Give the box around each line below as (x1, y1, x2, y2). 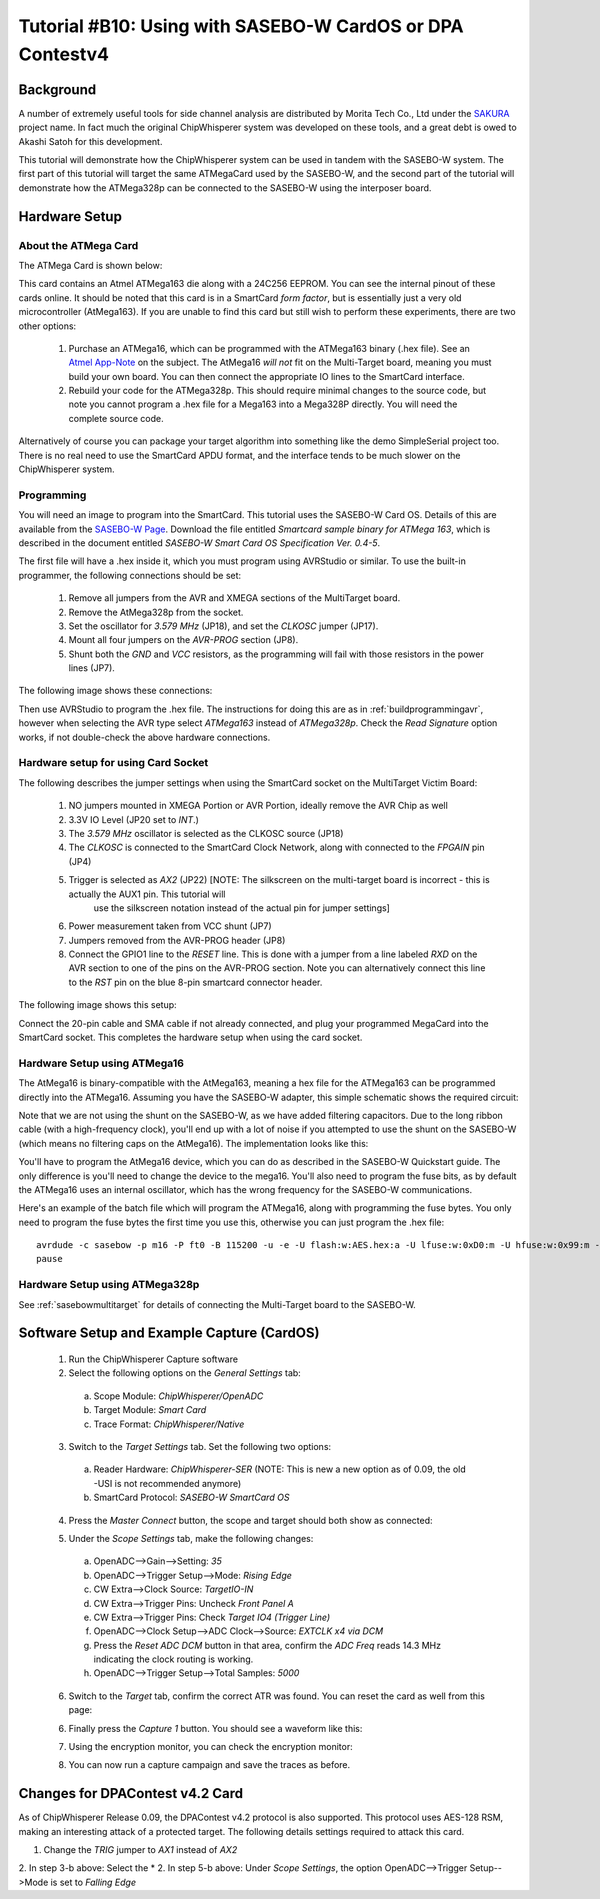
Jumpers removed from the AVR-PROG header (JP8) (68, 934, 286, 946)
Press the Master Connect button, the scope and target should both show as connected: (68, 1514, 434, 1526)
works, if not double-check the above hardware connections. (18, 731, 271, 743)
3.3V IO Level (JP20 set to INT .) (68, 813, 200, 825)
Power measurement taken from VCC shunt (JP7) (68, 920, 272, 932)
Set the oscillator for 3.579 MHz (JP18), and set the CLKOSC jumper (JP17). (68, 620, 379, 632)
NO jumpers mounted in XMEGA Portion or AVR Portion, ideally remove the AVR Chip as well (68, 800, 449, 812)
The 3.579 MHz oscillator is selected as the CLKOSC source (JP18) (68, 827, 344, 839)
